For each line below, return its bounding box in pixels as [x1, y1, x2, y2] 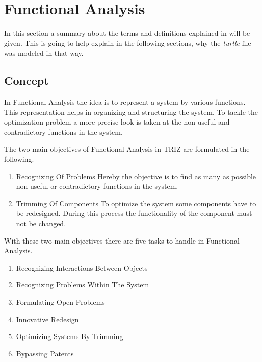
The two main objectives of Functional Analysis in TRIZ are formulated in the [4, 143, 250, 154]
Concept [4, 73, 49, 88]
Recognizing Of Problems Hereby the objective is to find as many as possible [16, 171, 256, 181]
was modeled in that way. [4, 47, 84, 58]
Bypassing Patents [16, 348, 74, 358]
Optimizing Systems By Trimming [16, 331, 123, 342]
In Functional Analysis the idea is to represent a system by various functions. [4, 96, 246, 107]
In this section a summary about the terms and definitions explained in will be [4, 28, 250, 38]
